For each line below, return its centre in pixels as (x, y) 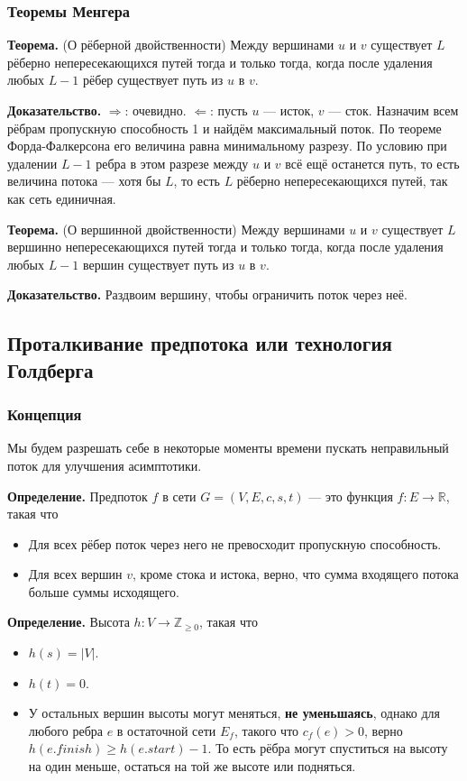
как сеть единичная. (62, 198)
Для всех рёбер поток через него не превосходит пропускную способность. (235, 543)
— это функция (351, 496)
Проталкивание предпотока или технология (200, 343)
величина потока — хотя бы (84, 181)
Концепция (45, 414)
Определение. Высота (69, 622)
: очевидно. (156, 110)
